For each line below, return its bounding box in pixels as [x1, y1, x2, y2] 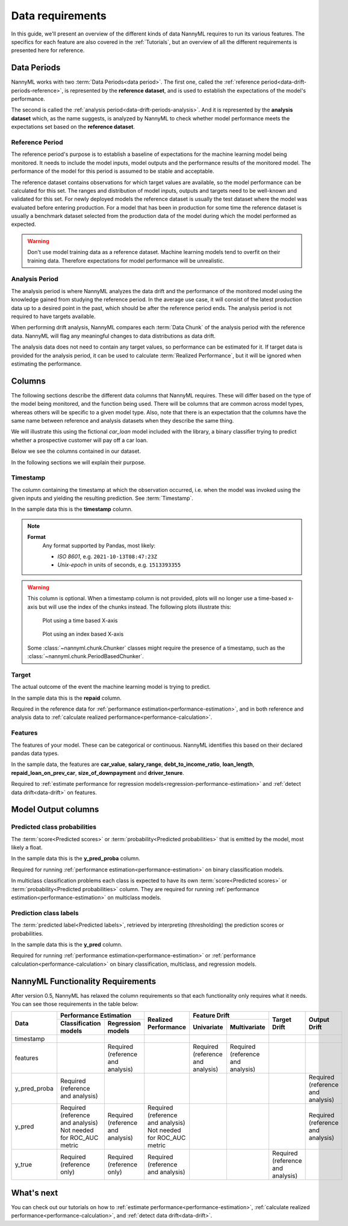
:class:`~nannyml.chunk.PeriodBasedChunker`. [27, 653, 144, 660]
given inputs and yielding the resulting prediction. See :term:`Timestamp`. [11, 494, 194, 502]
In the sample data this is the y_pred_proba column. [11, 855, 141, 862]
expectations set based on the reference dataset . [11, 123, 135, 131]
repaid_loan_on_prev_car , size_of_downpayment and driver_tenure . [11, 769, 185, 776]
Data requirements [11, 9, 107, 22]
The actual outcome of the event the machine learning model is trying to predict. [11, 683, 211, 691]
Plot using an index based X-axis [42, 630, 124, 638]
